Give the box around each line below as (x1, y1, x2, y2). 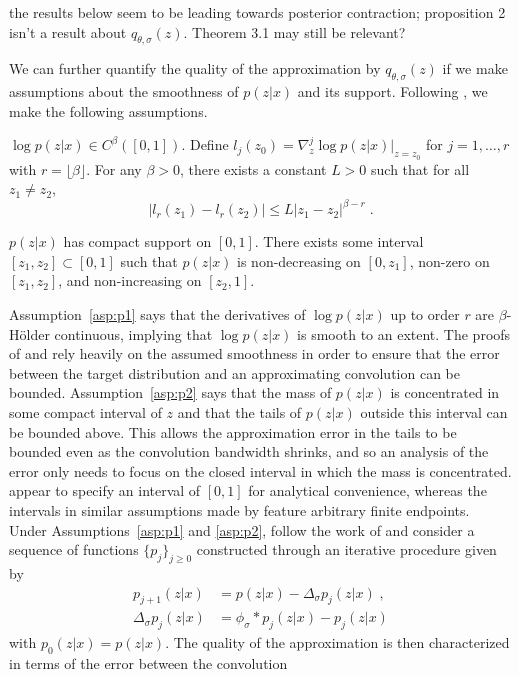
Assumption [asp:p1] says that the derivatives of (9, 304, 306, 325)
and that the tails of (177, 402, 302, 423)
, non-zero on (409, 250, 490, 271)
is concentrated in (390, 382, 500, 403)
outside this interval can (360, 402, 508, 423)
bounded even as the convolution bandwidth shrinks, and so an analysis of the (9, 441, 489, 462)
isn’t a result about (9, 21, 127, 42)
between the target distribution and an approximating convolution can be (9, 362, 460, 383)
